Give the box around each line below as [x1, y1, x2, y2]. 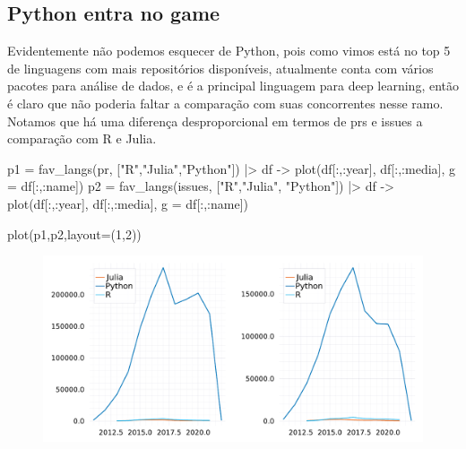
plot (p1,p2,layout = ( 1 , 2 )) [7, 224, 142, 243]
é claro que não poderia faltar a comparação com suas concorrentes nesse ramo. [7, 93, 444, 112]
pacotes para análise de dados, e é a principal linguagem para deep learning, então [7, 76, 459, 95]
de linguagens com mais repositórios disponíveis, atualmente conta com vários [7, 58, 434, 77]
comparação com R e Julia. [7, 129, 157, 148]
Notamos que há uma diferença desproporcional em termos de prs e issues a [7, 111, 423, 130]
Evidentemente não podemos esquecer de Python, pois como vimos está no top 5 [7, 41, 451, 60]
